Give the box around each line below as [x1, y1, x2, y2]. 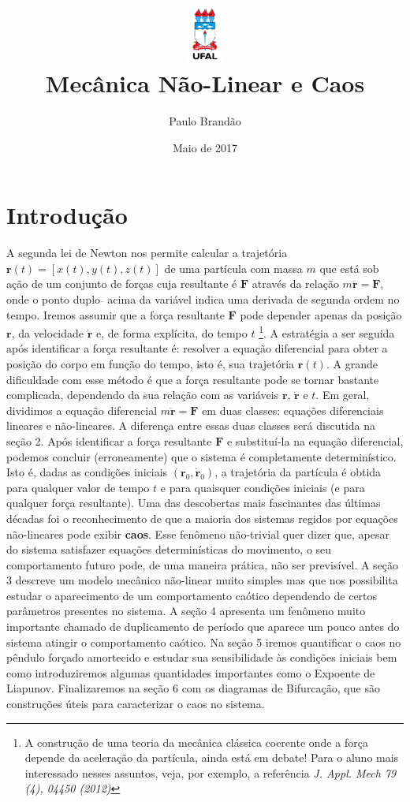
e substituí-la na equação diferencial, [226, 432, 404, 449]
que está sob [319, 259, 379, 276]
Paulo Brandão [169, 113, 241, 129]
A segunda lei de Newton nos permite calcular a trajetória [6, 244, 288, 261]
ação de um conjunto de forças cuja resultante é [6, 275, 237, 292]
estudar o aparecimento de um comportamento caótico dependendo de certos [6, 587, 378, 603]
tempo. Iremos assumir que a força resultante [6, 306, 225, 323]
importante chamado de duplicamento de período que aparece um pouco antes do [6, 618, 400, 635]
